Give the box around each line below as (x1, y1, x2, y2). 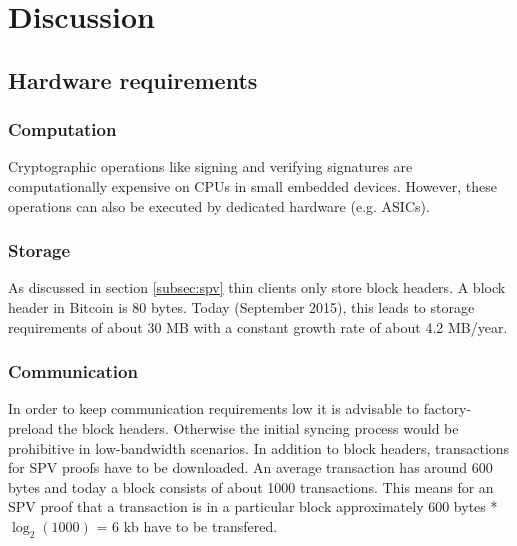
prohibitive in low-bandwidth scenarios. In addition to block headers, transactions (8, 437, 510, 458)
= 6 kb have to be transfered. (96, 515, 278, 536)
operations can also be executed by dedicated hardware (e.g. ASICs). (8, 195, 430, 216)
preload (8, 417, 54, 438)
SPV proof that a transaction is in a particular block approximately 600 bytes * (8, 496, 498, 517)
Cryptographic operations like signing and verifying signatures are (8, 156, 413, 177)
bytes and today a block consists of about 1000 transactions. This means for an (8, 476, 494, 497)
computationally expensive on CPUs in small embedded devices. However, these (8, 175, 498, 196)
